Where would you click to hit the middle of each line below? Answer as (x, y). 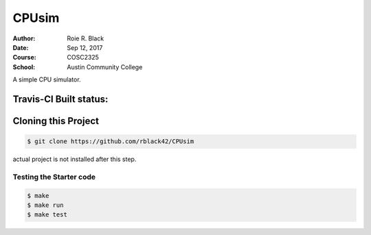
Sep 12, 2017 (85, 47)
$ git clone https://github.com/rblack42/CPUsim (111, 141)
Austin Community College (105, 67)
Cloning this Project (56, 121)
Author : (24, 38)
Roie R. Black (86, 38)
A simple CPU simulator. (47, 79)
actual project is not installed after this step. (75, 159)
